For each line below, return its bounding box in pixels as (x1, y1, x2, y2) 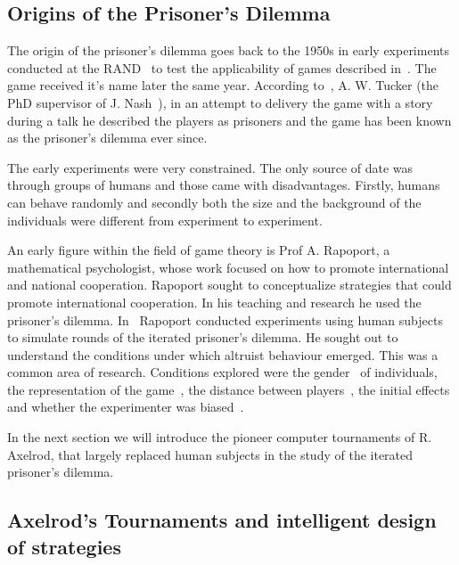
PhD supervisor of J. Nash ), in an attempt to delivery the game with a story (7, 93, 433, 111)
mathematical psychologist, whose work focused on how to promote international (7, 258, 449, 276)
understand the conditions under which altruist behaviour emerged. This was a (7, 345, 439, 364)
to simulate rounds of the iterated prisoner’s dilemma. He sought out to (7, 328, 398, 347)
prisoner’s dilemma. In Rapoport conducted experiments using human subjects (7, 310, 443, 329)
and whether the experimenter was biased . (7, 397, 244, 416)
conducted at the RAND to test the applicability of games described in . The (7, 58, 437, 77)
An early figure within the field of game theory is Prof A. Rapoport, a (7, 241, 390, 259)
